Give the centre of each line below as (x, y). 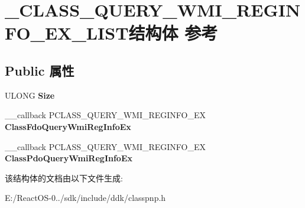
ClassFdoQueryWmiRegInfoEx (68, 126)
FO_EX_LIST (67, 33)
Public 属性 (40, 70)
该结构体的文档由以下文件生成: (64, 178)
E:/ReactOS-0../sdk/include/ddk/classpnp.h (85, 198)
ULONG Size (30, 95)
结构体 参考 (173, 33)
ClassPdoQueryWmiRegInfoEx (69, 158)
